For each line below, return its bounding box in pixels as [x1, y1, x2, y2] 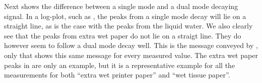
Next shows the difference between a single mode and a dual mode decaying [4, 1, 238, 11]
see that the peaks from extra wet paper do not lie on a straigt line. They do [4, 30, 241, 40]
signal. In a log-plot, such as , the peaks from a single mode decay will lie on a [4, 10, 246, 21]
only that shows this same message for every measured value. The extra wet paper [4, 49, 258, 60]
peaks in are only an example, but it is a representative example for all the [4, 59, 235, 70]
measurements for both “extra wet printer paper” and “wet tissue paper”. [4, 69, 230, 80]
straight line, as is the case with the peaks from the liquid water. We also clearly [4, 20, 253, 31]
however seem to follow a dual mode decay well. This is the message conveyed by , [4, 40, 258, 50]
